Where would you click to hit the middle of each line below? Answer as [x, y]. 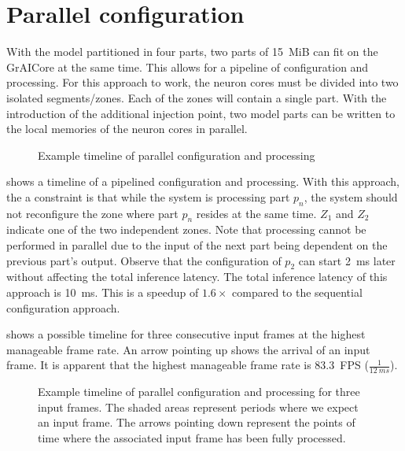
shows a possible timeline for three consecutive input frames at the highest [186, 334]
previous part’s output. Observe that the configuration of [144, 260]
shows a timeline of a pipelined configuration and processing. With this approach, [203, 181]
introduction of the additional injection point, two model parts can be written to [201, 113]
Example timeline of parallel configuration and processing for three [199, 392]
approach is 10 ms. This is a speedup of [103, 292]
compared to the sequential [297, 292]
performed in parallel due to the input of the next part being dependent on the [197, 245]
